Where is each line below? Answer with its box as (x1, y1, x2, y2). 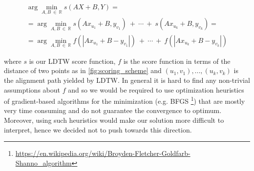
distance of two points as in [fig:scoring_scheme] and (4, 65, 162, 76)
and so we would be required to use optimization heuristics (68, 84, 244, 95)
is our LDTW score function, (29, 56, 116, 66)
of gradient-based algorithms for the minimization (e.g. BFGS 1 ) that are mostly (4, 95, 245, 106)
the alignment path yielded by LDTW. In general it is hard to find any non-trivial (4, 75, 250, 85)
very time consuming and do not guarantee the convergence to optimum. (4, 105, 222, 115)
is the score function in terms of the (123, 56, 231, 66)
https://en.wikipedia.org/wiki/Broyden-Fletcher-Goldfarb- (15, 148, 190, 158)
